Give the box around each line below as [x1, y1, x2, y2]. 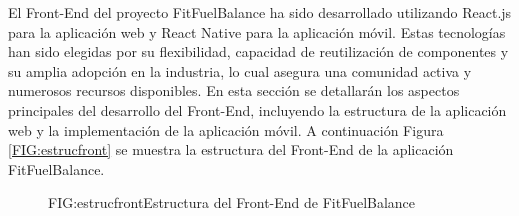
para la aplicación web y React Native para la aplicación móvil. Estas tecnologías [8, 21, 506, 42]
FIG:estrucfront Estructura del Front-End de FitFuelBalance [48, 192, 416, 213]
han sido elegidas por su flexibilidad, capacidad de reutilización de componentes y [8, 41, 509, 62]
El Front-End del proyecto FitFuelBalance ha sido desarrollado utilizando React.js [8, 2, 512, 22]
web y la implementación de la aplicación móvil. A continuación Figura [8, 119, 444, 140]
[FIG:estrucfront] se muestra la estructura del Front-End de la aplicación [8, 139, 454, 160]
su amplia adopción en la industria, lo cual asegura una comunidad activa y [8, 60, 472, 81]
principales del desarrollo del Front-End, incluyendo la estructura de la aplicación [8, 99, 507, 120]
